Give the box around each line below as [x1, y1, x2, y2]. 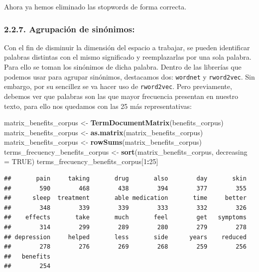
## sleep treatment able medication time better [4, 194, 247, 202]
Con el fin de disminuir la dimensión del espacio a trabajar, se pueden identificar [4, 42, 250, 52]
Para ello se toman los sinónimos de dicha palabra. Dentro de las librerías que [4, 62, 242, 72]
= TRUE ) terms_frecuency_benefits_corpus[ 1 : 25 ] [4, 156, 158, 167]
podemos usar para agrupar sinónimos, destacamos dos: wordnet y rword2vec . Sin [4, 71, 255, 82]
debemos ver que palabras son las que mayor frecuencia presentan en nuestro [4, 91, 239, 101]
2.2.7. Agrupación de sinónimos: [4, 22, 135, 35]
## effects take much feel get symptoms [4, 214, 247, 221]
